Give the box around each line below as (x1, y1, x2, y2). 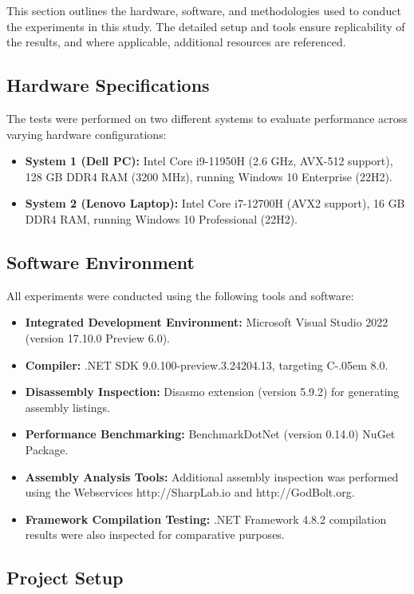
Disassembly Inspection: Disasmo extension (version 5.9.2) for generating (25, 383, 400, 400)
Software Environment (6, 249, 195, 274)
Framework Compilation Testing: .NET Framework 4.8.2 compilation (25, 510, 387, 527)
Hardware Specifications (6, 73, 210, 97)
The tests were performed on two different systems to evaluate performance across (6, 109, 408, 126)
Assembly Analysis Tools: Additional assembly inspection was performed (25, 468, 399, 485)
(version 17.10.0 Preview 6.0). (25, 329, 170, 346)
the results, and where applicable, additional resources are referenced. (6, 34, 346, 50)
